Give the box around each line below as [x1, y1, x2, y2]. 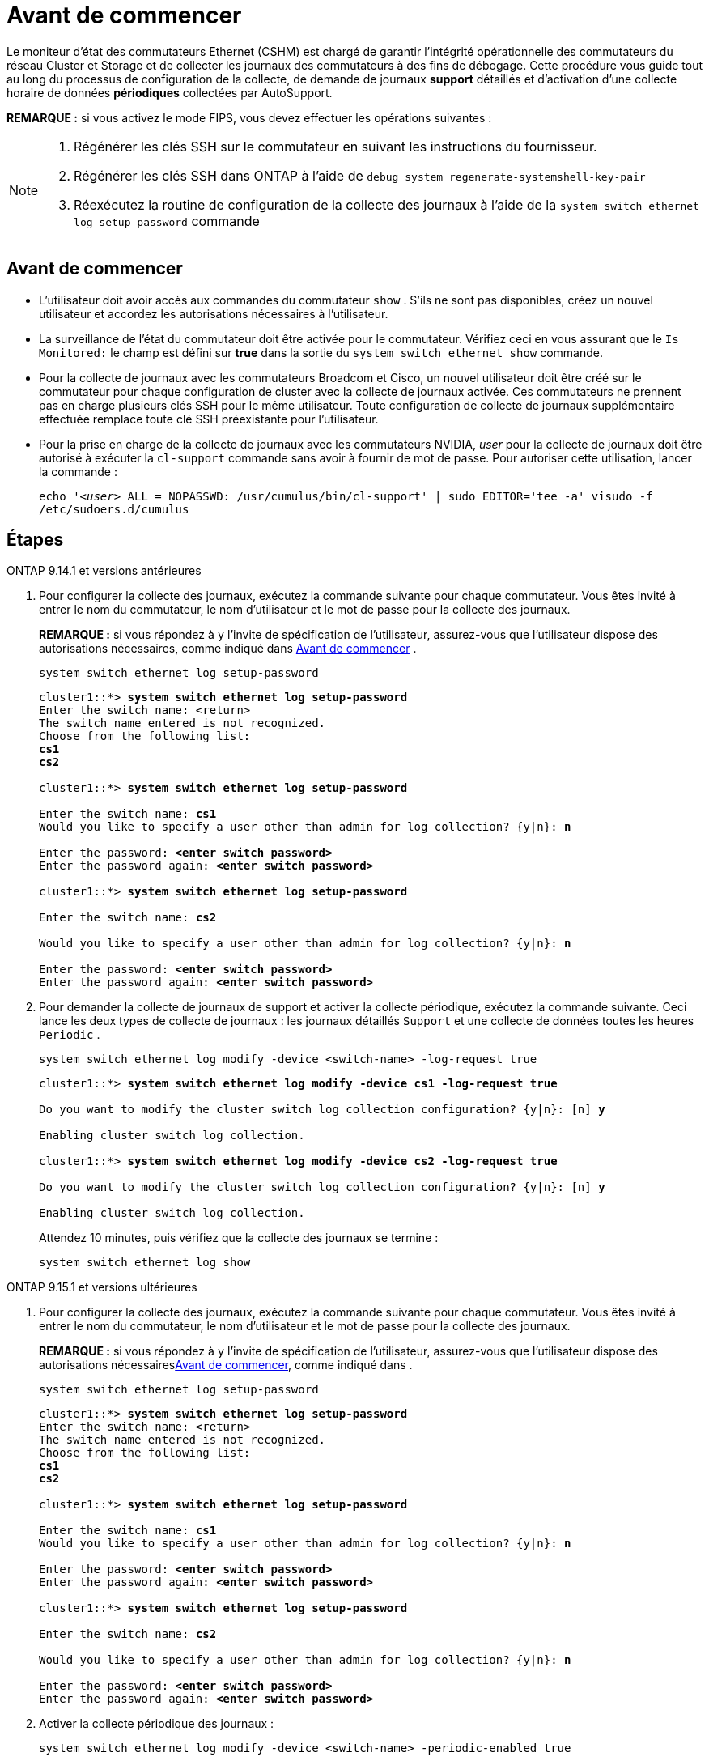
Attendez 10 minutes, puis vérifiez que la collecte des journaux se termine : [39, 1231, 439, 1245]
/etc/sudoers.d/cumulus [39, 502, 189, 516]
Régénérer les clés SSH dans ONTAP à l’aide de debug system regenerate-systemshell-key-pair [74, 167, 646, 184]
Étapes [6, 530, 64, 551]
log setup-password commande [74, 212, 260, 229]
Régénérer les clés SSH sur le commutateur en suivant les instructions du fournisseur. [74, 138, 597, 155]
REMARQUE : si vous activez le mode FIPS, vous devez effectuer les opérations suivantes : [6, 110, 492, 125]
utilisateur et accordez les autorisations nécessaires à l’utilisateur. [39, 306, 388, 321]
